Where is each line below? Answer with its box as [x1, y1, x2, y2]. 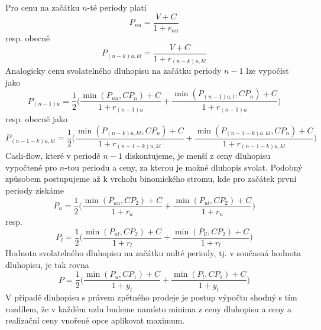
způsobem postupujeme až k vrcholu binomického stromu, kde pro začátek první [5, 172, 297, 185]
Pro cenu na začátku [5, 1, 80, 13]
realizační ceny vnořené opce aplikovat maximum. [5, 314, 185, 326]
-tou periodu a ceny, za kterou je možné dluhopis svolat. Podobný [64, 161, 303, 173]
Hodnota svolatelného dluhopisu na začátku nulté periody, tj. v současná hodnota [5, 247, 301, 259]
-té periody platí [87, 1, 147, 13]
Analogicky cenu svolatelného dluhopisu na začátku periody [5, 64, 222, 77]
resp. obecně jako [5, 113, 68, 125]
